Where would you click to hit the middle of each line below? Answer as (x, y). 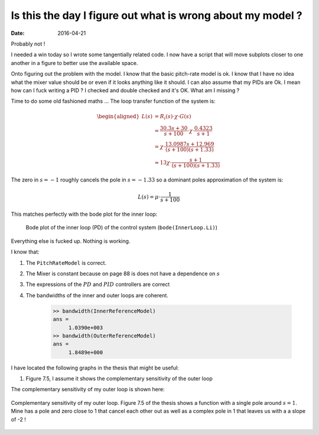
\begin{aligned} (118, 116)
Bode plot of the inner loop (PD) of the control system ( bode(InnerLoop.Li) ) (122, 228)
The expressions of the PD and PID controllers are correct (98, 284)
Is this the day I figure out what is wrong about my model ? (157, 15)
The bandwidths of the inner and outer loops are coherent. (97, 295)
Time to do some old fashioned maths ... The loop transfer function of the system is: (113, 101)
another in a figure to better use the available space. (74, 63)
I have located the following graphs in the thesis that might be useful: (95, 368)
